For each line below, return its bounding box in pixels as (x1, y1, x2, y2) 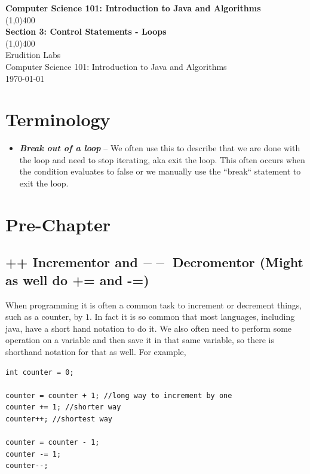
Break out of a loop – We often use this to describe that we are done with (19, 142, 300, 154)
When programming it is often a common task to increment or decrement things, (5, 298, 302, 311)
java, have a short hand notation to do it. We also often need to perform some (5, 322, 292, 334)
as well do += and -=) (5, 270, 149, 289)
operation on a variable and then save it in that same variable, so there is (5, 334, 275, 346)
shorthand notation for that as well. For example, (5, 345, 186, 357)
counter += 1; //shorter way (5, 403, 121, 412)
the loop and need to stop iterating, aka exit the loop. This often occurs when (19, 153, 305, 166)
